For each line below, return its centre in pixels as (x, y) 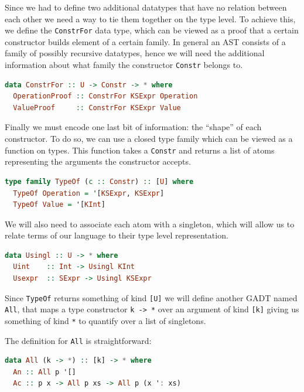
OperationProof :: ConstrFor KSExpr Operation (105, 96)
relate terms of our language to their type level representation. (117, 235)
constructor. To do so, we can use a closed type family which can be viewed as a (149, 139)
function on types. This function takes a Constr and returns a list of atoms (140, 150)
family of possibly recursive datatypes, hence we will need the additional (135, 53)
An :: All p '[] (45, 372)
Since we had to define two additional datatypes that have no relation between (146, 7)
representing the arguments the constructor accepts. (98, 161)
